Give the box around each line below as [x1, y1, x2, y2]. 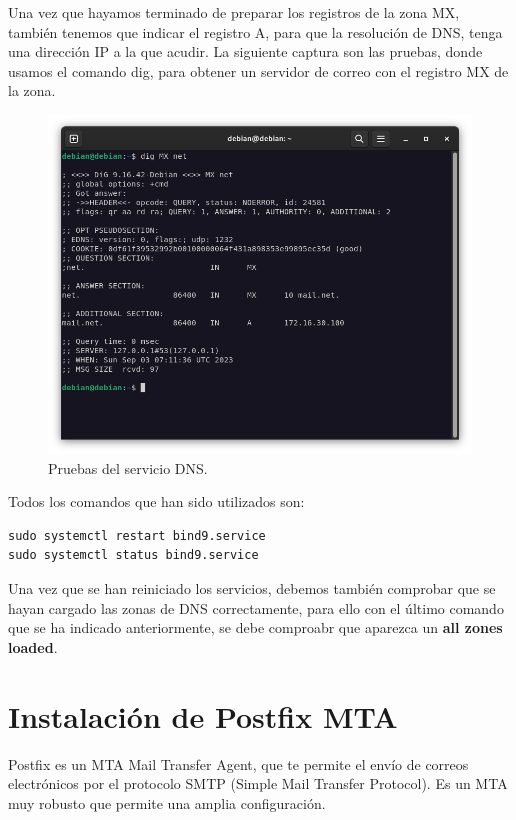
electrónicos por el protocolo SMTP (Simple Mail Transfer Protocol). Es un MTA [8, 773, 508, 794]
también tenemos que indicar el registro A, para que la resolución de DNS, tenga [8, 21, 503, 42]
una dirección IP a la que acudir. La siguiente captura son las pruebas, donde [8, 41, 483, 62]
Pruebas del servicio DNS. [48, 457, 208, 478]
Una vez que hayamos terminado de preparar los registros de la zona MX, [8, 2, 460, 22]
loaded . [8, 636, 58, 657]
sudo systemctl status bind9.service [8, 548, 259, 563]
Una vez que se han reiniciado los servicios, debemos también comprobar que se [8, 578, 496, 599]
